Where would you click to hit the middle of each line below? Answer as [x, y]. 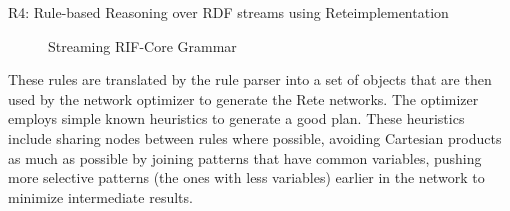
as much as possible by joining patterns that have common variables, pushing [245, 157]
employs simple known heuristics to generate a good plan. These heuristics [236, 118]
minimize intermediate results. [100, 196]
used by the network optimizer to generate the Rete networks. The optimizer [243, 98]
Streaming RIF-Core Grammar [142, 45]
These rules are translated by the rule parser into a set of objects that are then [250, 79]
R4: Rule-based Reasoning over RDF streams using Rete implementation [228, 12]
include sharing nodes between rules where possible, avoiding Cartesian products [255, 137]
